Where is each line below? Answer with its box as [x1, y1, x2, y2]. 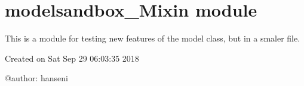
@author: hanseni [5, 72, 68, 84]
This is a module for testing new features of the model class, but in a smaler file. [5, 32, 300, 44]
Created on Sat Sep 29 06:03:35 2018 [5, 52, 139, 64]
